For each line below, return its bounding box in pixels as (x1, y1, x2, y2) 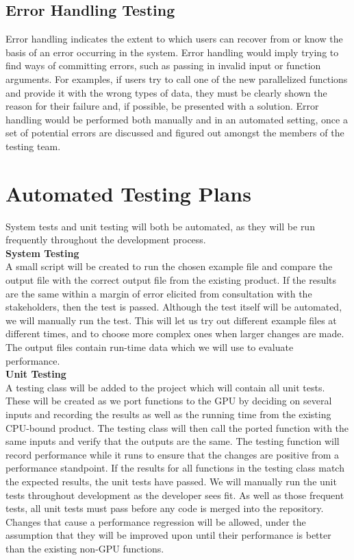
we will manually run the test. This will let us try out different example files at (5, 313, 337, 327)
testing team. (5, 138, 61, 153)
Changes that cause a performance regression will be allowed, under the (5, 514, 306, 528)
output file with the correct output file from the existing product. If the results (5, 273, 337, 287)
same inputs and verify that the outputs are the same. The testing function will (5, 434, 340, 448)
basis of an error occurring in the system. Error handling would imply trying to (5, 45, 339, 59)
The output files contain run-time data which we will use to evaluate (5, 340, 294, 354)
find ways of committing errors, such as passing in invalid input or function (5, 58, 321, 73)
